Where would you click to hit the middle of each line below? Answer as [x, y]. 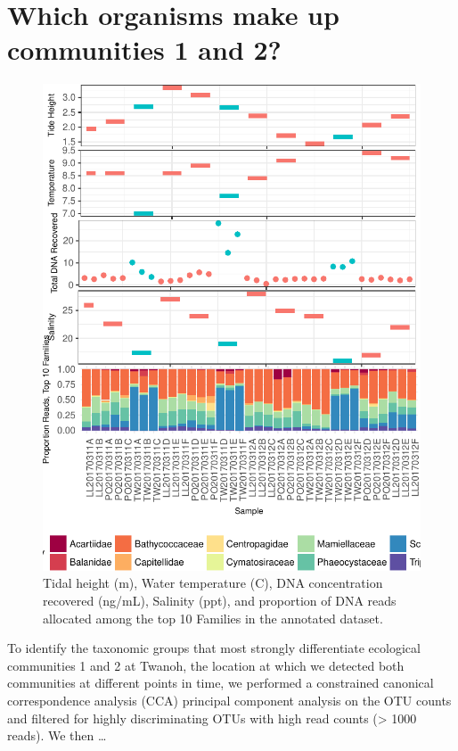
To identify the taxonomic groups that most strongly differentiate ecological [214, 648]
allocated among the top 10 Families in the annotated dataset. [213, 618]
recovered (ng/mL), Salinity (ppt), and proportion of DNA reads [220, 601]
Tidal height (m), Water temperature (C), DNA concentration [213, 583]
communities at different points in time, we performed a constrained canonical [221, 683]
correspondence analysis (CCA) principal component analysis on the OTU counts [229, 700]
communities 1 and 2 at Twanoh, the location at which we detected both [206, 665]
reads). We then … [57, 735]
